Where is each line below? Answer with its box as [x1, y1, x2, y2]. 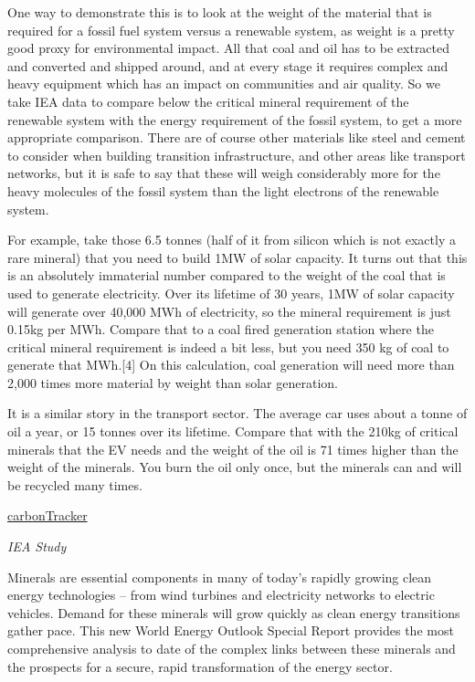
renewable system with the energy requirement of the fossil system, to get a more [7, 110, 462, 129]
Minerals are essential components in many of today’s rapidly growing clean [7, 567, 432, 586]
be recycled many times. [7, 475, 142, 494]
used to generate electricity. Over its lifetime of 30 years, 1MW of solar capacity [7, 283, 455, 302]
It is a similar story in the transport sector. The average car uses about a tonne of [7, 404, 468, 423]
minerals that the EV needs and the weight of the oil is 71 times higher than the [7, 439, 459, 458]
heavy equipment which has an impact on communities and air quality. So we [7, 74, 440, 93]
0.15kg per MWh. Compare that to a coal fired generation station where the [7, 320, 434, 339]
